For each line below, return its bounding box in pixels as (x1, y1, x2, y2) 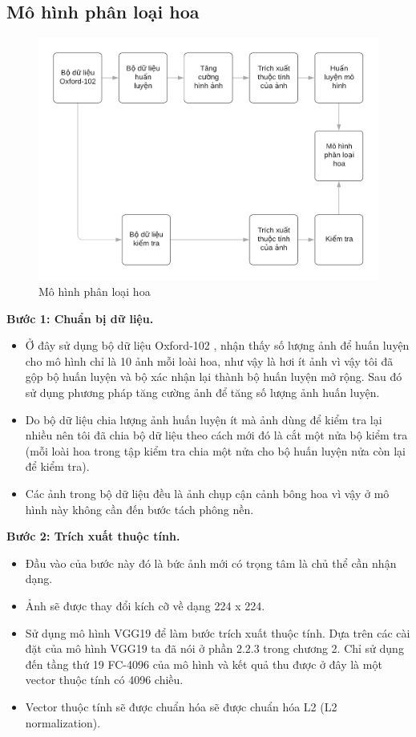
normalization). (25, 714, 101, 731)
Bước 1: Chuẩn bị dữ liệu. (6, 310, 154, 326)
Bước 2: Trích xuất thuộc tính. (6, 528, 180, 545)
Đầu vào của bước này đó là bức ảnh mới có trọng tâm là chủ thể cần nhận (25, 554, 397, 571)
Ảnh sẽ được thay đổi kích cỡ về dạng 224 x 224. (25, 597, 265, 613)
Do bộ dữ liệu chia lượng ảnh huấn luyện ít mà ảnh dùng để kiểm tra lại (25, 411, 382, 427)
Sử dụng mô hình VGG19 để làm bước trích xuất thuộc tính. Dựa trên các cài (25, 624, 410, 641)
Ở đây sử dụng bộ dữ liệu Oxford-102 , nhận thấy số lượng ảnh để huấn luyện (25, 337, 410, 354)
